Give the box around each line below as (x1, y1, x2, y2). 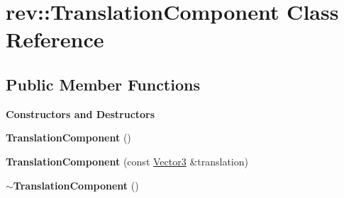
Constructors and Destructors (6, 106, 155, 121)
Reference (6, 25, 104, 54)
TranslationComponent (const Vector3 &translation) (6, 153, 248, 168)
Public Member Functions (6, 73, 200, 95)
